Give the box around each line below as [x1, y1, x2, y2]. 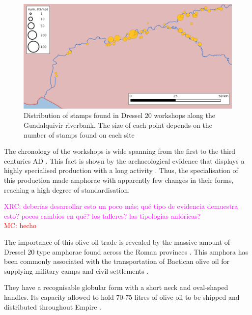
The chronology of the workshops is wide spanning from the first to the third [4, 146, 236, 156]
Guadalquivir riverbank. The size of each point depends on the [24, 120, 212, 130]
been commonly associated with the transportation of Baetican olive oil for [4, 256, 230, 266]
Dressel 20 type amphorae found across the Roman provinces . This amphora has [4, 246, 248, 257]
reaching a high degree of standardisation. [4, 184, 130, 195]
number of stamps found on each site [24, 129, 135, 140]
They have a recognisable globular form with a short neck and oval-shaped [4, 282, 228, 292]
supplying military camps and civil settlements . [4, 265, 149, 276]
